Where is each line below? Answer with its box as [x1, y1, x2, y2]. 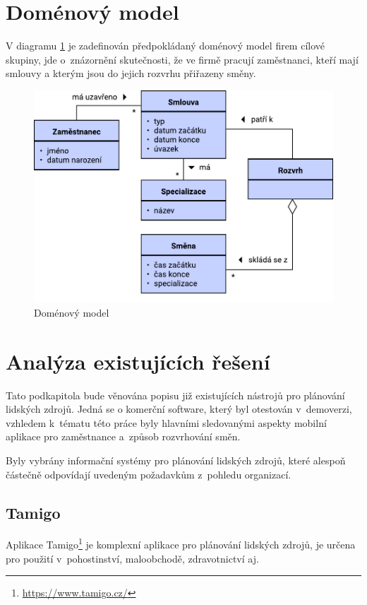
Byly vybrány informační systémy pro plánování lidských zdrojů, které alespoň [6, 452, 346, 467]
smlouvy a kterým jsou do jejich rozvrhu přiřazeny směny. [6, 66, 256, 81]
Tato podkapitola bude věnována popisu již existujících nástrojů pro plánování [6, 387, 345, 402]
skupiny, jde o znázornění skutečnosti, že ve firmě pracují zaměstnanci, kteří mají [6, 52, 359, 66]
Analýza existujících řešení [6, 346, 270, 375]
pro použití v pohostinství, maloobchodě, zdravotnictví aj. [6, 551, 259, 565]
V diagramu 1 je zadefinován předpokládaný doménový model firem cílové [6, 38, 325, 53]
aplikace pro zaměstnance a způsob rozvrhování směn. [6, 429, 241, 444]
